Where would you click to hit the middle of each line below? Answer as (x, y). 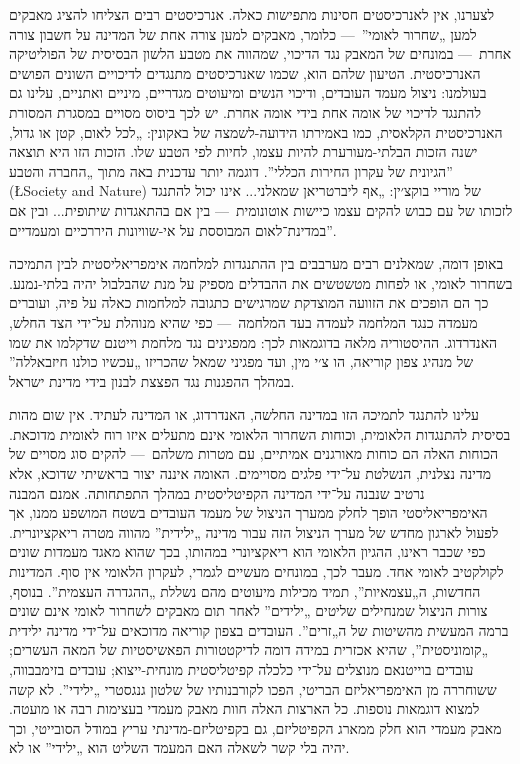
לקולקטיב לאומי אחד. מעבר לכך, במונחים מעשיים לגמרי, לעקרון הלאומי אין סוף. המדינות (256, 571)
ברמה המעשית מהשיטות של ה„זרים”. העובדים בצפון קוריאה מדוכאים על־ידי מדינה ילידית (259, 629)
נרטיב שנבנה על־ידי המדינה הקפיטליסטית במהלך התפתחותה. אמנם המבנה (217, 492)
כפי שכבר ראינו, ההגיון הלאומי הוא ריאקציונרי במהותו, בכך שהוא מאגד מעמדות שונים (247, 551)
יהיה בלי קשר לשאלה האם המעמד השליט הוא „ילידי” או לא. (179, 747)
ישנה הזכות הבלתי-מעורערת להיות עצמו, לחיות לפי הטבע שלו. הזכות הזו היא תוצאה (243, 151)
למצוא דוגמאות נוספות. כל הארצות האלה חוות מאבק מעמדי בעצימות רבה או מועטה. (244, 708)
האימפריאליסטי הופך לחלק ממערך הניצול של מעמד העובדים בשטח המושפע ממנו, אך (248, 512)
